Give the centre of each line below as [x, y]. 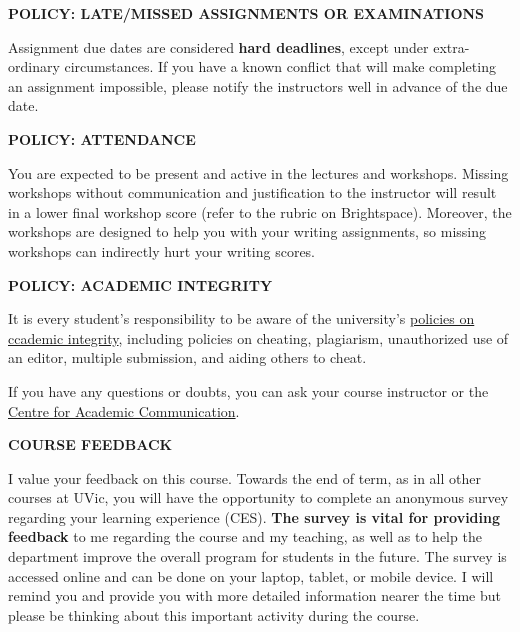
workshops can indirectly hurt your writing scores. [162, 250]
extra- [451, 46]
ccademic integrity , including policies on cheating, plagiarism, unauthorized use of [258, 337]
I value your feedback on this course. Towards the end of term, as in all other [244, 477]
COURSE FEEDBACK [90, 444]
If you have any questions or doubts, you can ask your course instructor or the [248, 390]
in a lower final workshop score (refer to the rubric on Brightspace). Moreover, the [260, 211]
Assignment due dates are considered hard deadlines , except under [218, 46]
